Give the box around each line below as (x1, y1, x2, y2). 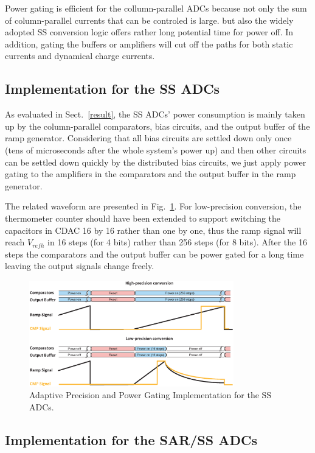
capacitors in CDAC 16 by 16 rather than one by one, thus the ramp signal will (5, 223, 302, 236)
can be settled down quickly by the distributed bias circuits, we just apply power (5, 155, 306, 168)
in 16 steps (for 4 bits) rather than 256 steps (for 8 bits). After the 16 (47, 236, 307, 248)
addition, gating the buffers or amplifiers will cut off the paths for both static (5, 37, 293, 50)
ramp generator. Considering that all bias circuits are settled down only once (5, 132, 292, 144)
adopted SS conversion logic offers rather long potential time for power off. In (5, 26, 294, 38)
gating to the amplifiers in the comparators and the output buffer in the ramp (5, 167, 296, 180)
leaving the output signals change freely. (5, 259, 154, 272)
